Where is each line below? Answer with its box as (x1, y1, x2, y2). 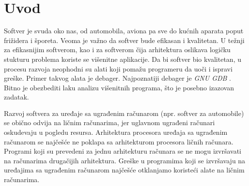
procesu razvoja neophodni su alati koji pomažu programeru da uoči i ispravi (4, 63, 233, 73)
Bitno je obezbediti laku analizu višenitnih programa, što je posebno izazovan (4, 82, 234, 92)
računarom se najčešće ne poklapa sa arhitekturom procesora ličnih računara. (4, 136, 233, 146)
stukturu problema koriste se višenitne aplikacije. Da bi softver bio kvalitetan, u (4, 54, 241, 64)
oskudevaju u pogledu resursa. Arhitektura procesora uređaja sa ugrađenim (4, 127, 228, 137)
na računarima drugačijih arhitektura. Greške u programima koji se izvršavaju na (4, 155, 246, 165)
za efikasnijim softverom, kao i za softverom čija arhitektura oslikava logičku (4, 44, 231, 55)
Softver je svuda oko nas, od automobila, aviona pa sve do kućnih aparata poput (4, 26, 244, 36)
